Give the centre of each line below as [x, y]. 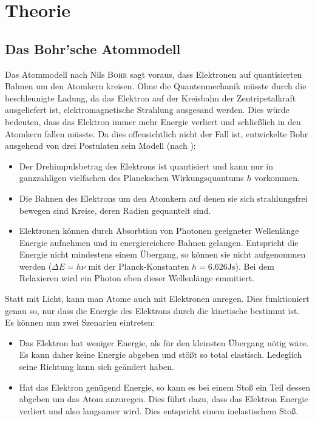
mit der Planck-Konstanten [139, 266]
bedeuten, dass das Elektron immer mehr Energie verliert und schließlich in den [153, 121]
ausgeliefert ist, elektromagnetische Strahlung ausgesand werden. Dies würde [147, 110]
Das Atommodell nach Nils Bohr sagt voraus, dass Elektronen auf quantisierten [154, 74]
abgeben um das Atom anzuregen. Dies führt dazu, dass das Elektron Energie [164, 399]
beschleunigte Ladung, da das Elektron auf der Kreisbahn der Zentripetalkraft [151, 98]
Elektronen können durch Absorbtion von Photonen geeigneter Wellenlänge [159, 231]
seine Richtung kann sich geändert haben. [97, 367]
